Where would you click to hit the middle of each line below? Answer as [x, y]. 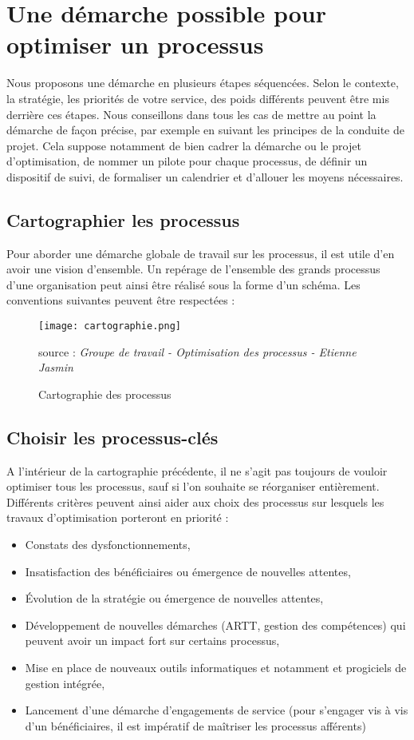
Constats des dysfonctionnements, [108, 545]
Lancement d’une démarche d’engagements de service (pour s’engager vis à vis [217, 710]
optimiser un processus [135, 44]
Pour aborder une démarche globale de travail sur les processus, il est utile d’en [201, 253]
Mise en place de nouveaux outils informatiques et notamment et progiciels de [216, 668]
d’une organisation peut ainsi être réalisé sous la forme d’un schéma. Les [183, 284]
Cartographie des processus [105, 394]
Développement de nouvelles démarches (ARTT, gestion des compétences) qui [215, 625]
